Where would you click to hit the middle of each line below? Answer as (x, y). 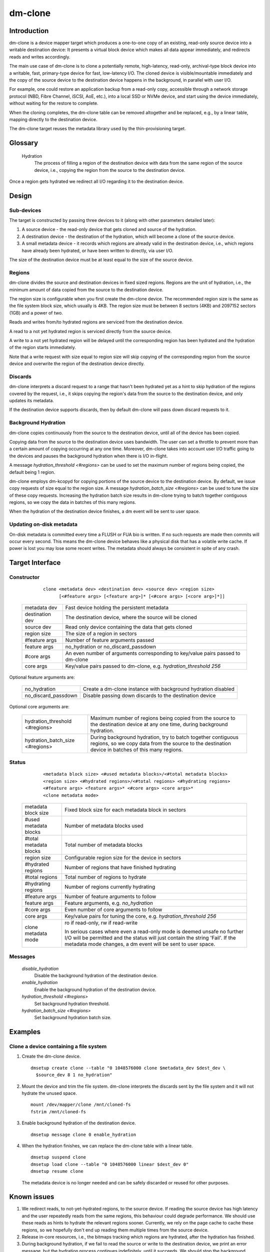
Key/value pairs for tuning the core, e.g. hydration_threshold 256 (140, 916)
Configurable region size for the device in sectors (123, 858)
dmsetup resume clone (57, 1171)
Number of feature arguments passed (110, 640)
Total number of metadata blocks (103, 845)
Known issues (32, 1197)
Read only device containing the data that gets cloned (129, 627)
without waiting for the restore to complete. (54, 103)
